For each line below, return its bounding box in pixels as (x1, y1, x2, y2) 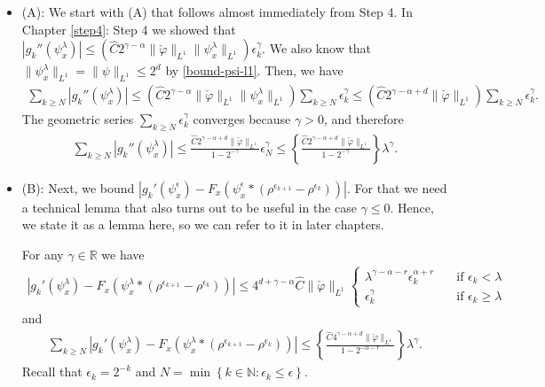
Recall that (21, 362, 83, 381)
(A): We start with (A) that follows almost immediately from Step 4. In (21, 3, 413, 20)
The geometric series (21, 110, 134, 128)
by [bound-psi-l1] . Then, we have (165, 61, 344, 80)
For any (21, 245, 64, 264)
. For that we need (347, 178, 447, 197)
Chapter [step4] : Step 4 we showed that (21, 19, 236, 38)
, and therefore (323, 110, 404, 128)
